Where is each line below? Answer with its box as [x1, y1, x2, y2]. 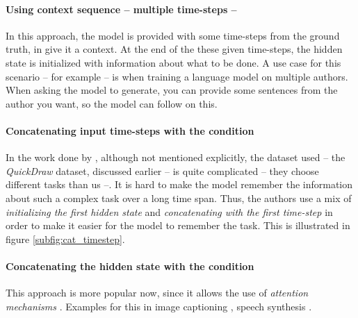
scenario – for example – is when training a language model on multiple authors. [6, 69, 348, 83]
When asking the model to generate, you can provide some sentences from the [6, 83, 338, 97]
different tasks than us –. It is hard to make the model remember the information [6, 177, 353, 192]
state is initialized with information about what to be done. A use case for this [6, 55, 341, 69]
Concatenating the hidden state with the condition [6, 258, 254, 273]
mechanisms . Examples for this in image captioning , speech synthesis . [6, 299, 312, 313]
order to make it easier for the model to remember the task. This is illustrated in [6, 218, 350, 233]
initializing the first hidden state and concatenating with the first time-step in [6, 204, 333, 219]
